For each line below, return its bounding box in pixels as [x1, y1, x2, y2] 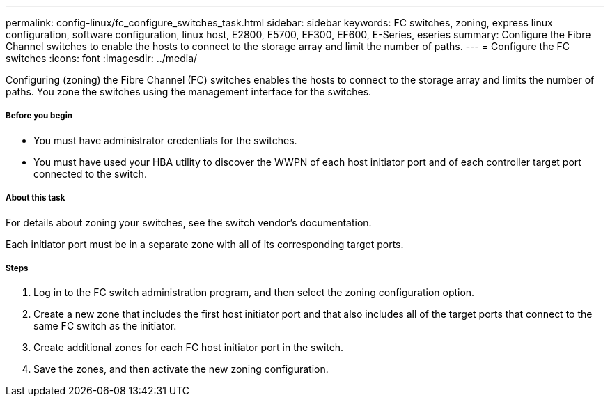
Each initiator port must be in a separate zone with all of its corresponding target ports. [6, 238, 404, 250]
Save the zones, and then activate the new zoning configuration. [33, 363, 329, 376]
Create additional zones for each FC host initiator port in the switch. [33, 341, 344, 354]
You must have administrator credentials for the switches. [33, 134, 297, 146]
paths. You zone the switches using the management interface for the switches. [6, 86, 372, 98]
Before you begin [6, 111, 73, 121]
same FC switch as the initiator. [33, 320, 177, 332]
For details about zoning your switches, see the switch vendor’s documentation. [6, 216, 372, 229]
